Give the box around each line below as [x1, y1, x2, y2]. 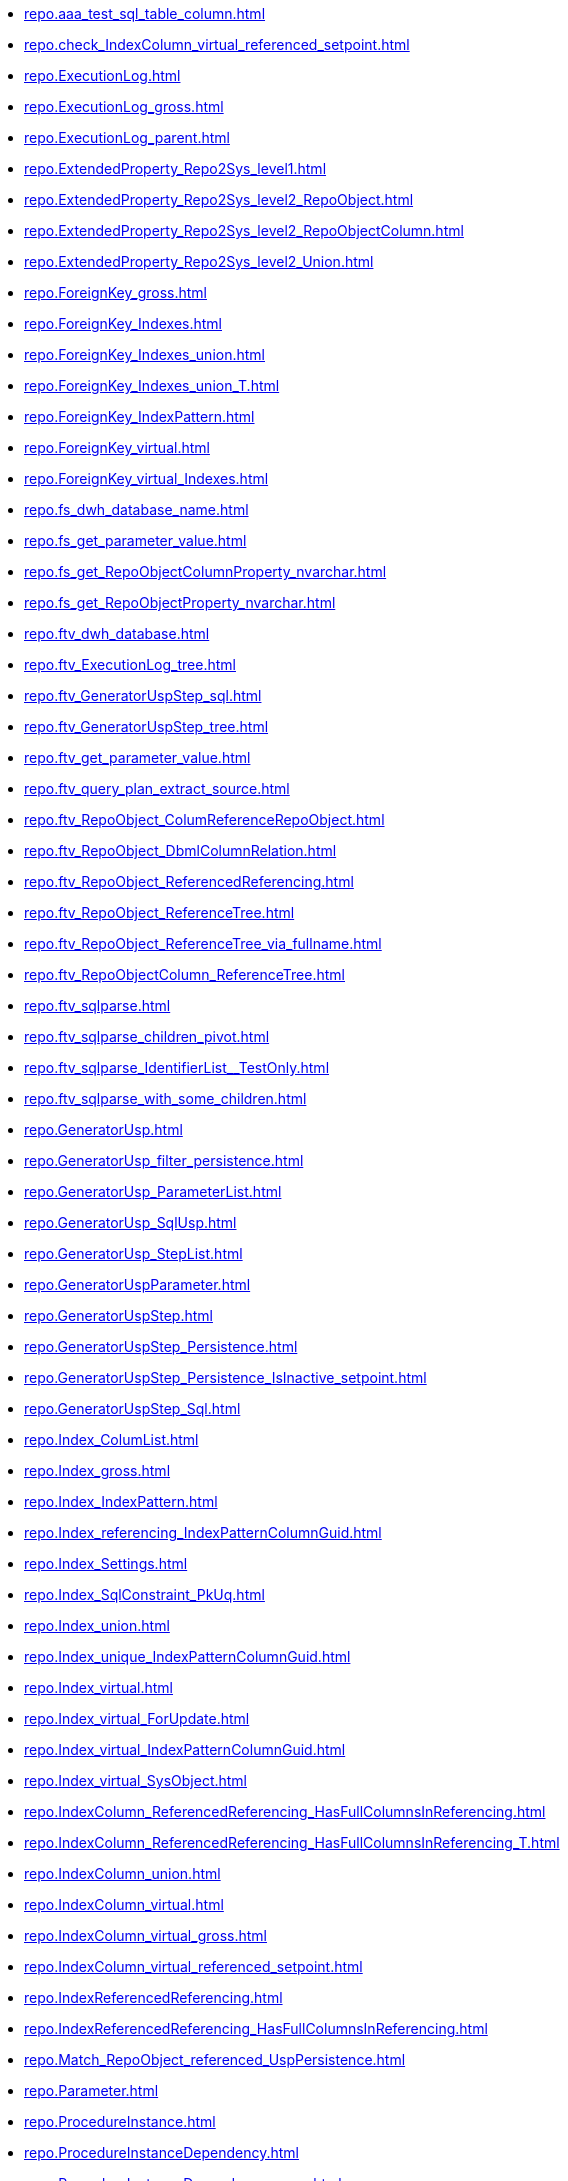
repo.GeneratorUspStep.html [24, 1307, 213, 1324]
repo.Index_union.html [24, 1617, 170, 1634]
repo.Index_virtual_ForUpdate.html [24, 1710, 250, 1727]
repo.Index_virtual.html [24, 1679, 173, 1696]
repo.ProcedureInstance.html [24, 2113, 216, 2130]
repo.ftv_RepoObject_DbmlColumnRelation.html [24, 842, 337, 859]
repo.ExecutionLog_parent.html [24, 129, 230, 146]
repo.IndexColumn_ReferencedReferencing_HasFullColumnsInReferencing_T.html [24, 1834, 560, 1851]
